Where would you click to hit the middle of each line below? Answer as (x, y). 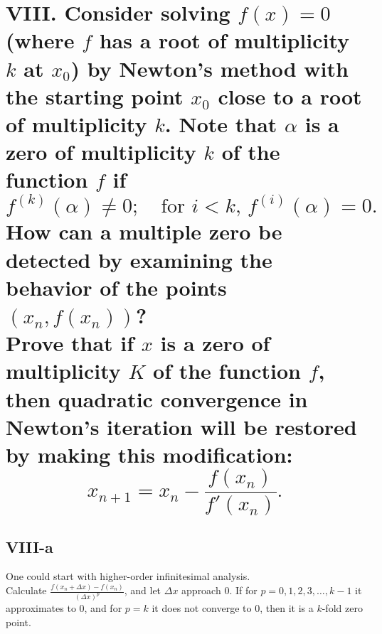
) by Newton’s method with (209, 68)
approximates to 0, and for (64, 608)
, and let (143, 590)
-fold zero (342, 608)
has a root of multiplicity (224, 40)
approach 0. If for (219, 590)
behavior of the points (116, 287)
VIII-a (30, 546)
